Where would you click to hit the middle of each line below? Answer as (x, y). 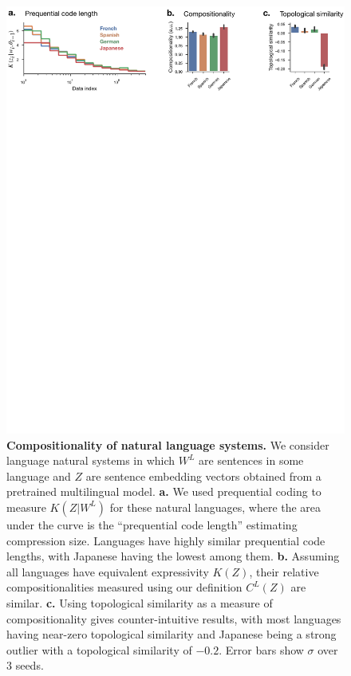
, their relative (284, 571)
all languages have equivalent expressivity (108, 571)
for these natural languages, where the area (215, 507)
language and (39, 476)
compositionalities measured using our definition (124, 587)
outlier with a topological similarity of (99, 649)
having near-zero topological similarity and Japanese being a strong (172, 634)
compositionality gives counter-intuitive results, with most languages (174, 618)
